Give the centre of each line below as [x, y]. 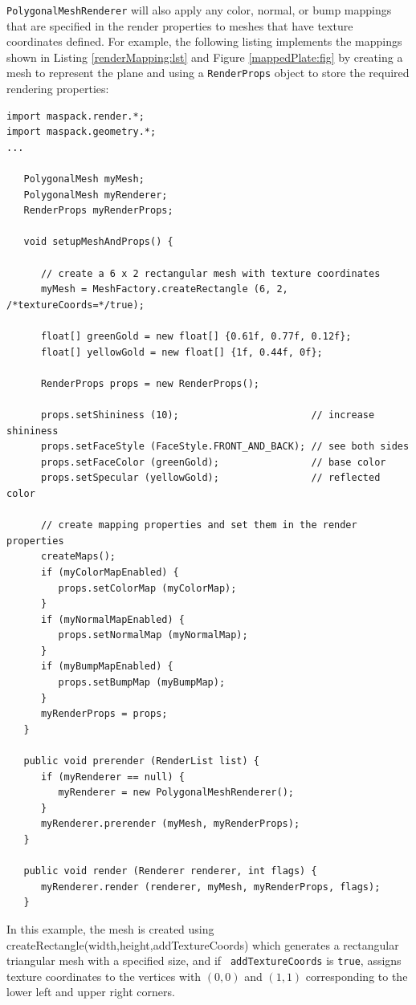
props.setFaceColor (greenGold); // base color [213, 462]
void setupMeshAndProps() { [98, 242]
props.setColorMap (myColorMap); [147, 588]
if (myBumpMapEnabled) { [107, 667]
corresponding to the [357, 976]
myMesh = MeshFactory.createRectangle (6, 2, [164, 289]
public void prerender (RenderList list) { [141, 761]
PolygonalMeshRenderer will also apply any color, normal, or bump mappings [199, 10]
